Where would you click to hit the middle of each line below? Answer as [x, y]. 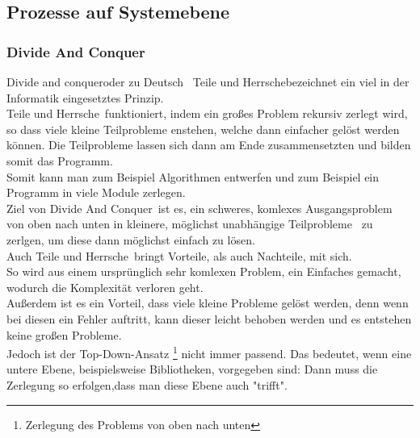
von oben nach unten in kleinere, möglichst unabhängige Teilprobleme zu [190, 224]
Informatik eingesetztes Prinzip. [85, 97]
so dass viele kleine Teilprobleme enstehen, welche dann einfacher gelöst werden [203, 129]
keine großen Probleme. [64, 334]
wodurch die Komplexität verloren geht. [105, 287]
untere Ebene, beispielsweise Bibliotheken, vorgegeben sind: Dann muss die [192, 369]
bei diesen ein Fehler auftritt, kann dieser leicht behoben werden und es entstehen [209, 318]
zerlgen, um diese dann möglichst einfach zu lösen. [131, 239]
